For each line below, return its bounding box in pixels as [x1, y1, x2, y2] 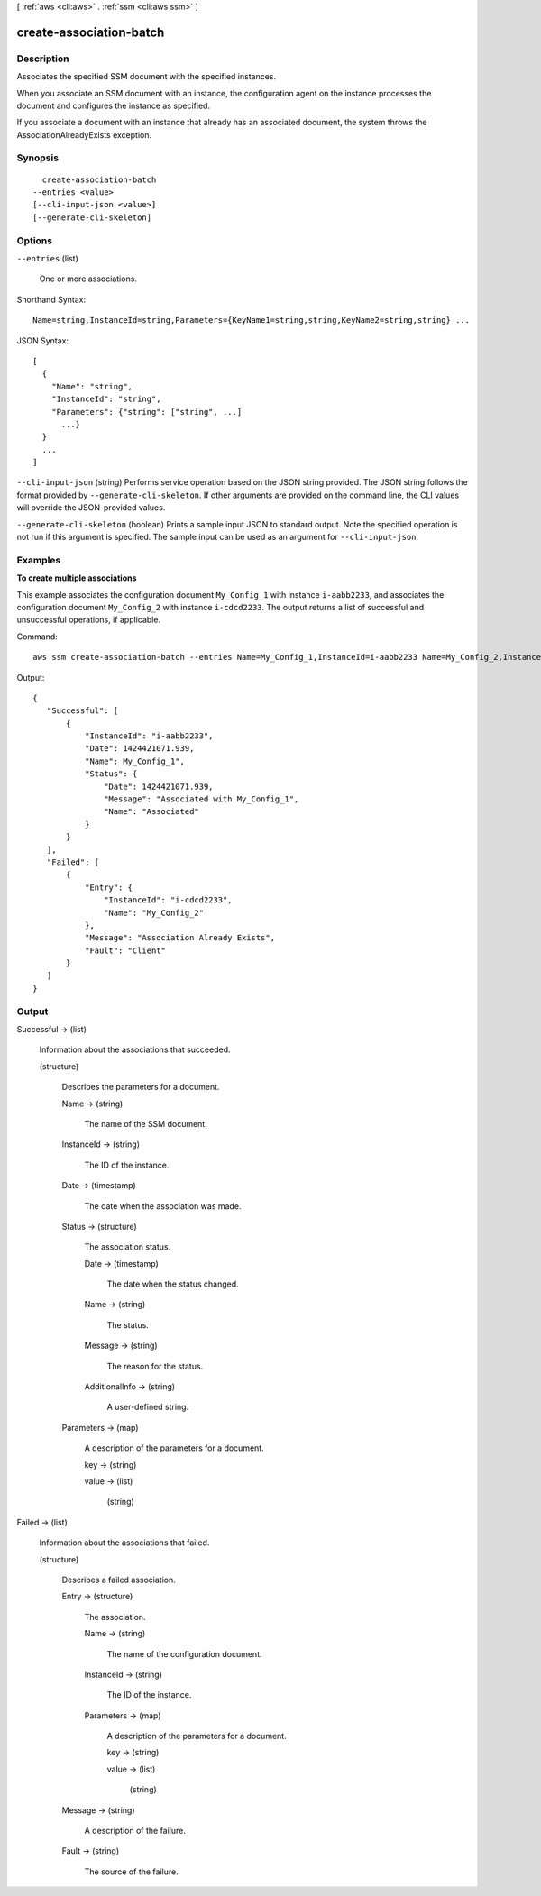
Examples [16, 554, 61, 566]
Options [16, 234, 53, 247]
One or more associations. [39, 273, 137, 284]
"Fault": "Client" [84, 945, 167, 956]
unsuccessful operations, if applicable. [16, 614, 161, 626]
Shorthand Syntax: [16, 294, 86, 305]
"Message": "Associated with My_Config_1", [104, 794, 299, 804]
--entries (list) [16, 252, 78, 263]
